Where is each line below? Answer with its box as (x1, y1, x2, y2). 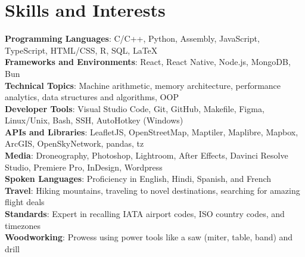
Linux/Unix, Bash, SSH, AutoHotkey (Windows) (5, 114, 183, 126)
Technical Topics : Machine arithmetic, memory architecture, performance (5, 79, 281, 91)
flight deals (5, 196, 45, 208)
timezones (5, 219, 41, 231)
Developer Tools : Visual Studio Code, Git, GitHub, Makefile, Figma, (5, 102, 264, 114)
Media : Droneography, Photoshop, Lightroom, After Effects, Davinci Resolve (5, 149, 288, 162)
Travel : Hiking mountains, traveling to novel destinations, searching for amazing (5, 184, 300, 196)
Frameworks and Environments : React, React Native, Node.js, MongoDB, (5, 55, 291, 68)
